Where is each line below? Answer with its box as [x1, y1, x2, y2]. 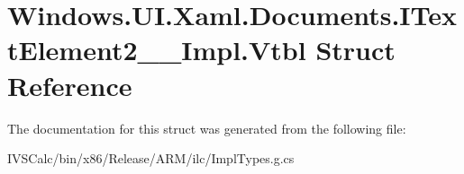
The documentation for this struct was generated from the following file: [7, 118, 406, 137]
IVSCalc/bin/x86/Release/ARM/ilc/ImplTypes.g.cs [7, 149, 295, 168]
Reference [7, 66, 132, 103]
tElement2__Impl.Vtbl [7, 31, 306, 68]
